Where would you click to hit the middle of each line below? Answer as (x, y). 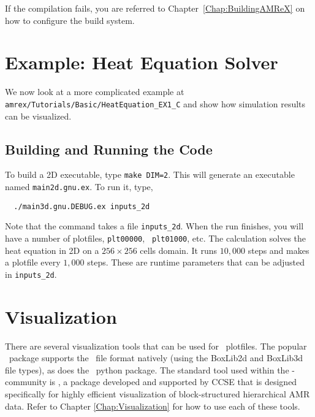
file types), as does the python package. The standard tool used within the (147, 369)
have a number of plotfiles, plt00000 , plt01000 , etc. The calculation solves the (156, 238)
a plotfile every (33, 262)
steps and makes (279, 250)
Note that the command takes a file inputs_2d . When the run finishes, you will (154, 226)
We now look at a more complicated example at (95, 92)
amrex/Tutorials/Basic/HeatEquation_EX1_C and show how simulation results (155, 103)
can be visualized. (38, 116)
